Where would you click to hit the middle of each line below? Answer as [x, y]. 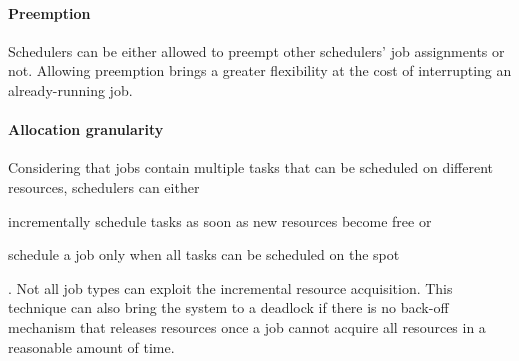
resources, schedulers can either [104, 186]
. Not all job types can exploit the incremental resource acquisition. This [230, 287]
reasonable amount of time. [91, 346]
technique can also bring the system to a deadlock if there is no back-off [228, 307]
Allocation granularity [86, 129]
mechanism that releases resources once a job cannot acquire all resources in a [247, 326]
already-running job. [70, 89]
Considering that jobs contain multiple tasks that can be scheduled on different [251, 167]
